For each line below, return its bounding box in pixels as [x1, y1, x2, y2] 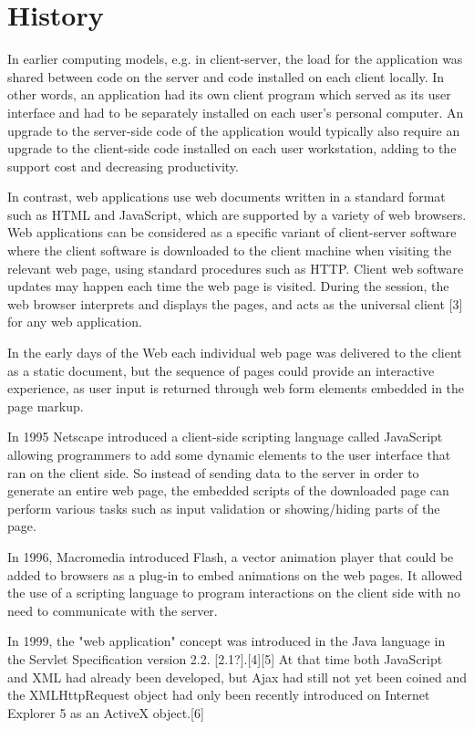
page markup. [7, 396, 84, 415]
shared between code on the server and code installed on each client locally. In [7, 67, 445, 86]
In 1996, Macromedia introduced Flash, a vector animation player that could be [7, 547, 454, 566]
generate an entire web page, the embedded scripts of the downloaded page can [7, 481, 449, 500]
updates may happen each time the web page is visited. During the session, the [7, 276, 449, 296]
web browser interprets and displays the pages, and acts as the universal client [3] [7, 294, 463, 313]
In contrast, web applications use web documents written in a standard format [7, 187, 446, 206]
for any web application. [7, 312, 142, 331]
